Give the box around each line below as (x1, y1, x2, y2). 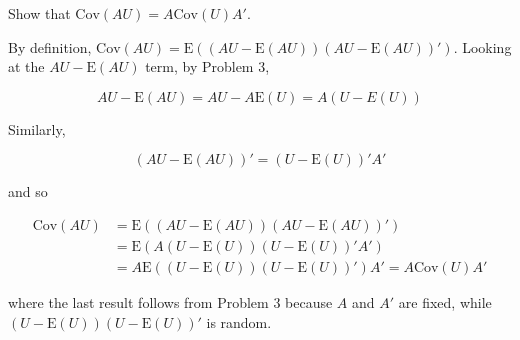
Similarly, (8, 118, 66, 139)
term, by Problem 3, (145, 56, 270, 77)
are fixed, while (398, 292, 492, 313)
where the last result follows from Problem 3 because (8, 292, 333, 313)
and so (8, 181, 48, 202)
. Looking (453, 36, 512, 57)
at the (8, 56, 45, 77)
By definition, (8, 36, 92, 57)
